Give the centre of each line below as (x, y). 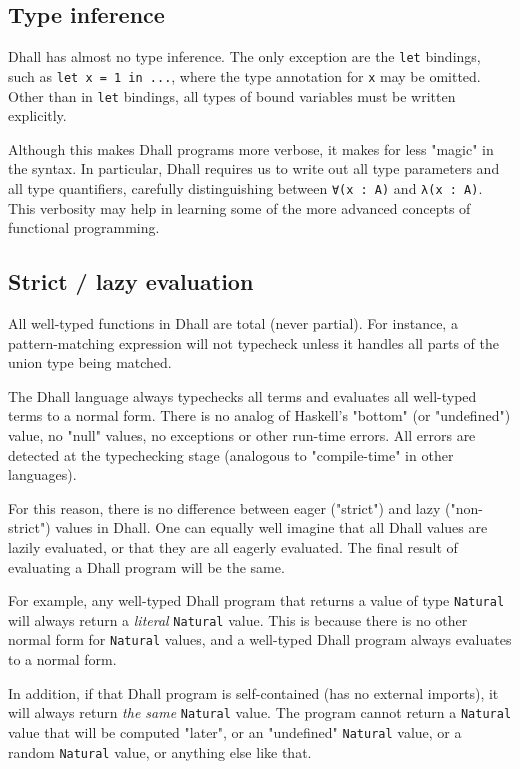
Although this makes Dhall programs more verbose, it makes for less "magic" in (251, 148)
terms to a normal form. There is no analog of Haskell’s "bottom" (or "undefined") (259, 415)
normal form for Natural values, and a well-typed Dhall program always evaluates (260, 639)
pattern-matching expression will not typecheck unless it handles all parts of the (253, 342)
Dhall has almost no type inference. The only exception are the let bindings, (244, 56)
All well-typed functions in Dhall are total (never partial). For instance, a (233, 323)
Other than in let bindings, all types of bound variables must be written (232, 95)
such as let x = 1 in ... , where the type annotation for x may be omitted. (244, 75)
